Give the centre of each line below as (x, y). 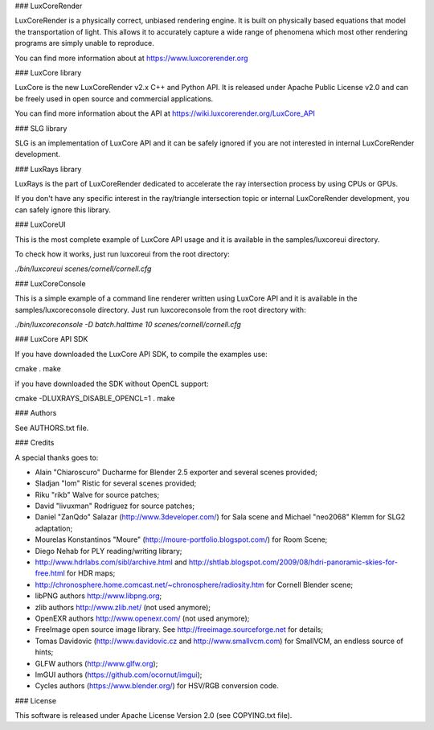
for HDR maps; (91, 573)
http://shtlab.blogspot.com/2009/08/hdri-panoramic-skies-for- (293, 562)
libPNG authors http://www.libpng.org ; (98, 596)
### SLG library (41, 128)
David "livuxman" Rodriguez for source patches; (115, 506)
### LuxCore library (48, 72)
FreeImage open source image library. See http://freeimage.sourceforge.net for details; (179, 630)
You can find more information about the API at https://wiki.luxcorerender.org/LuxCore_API (165, 113)
